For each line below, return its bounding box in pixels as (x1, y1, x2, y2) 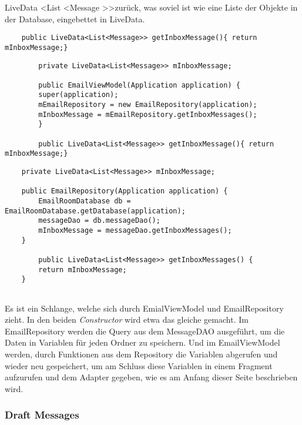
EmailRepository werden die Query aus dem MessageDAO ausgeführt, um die (5, 324, 285, 337)
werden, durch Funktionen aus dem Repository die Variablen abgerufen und (5, 347, 278, 360)
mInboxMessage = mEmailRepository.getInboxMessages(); (38, 110, 257, 119)
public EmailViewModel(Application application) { (38, 81, 240, 89)
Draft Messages (5, 407, 79, 422)
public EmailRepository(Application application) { (21, 187, 228, 196)
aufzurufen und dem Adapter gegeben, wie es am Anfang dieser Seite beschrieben (5, 371, 298, 383)
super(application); (38, 91, 119, 99)
